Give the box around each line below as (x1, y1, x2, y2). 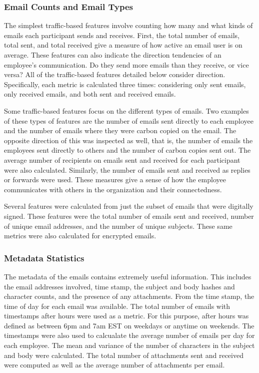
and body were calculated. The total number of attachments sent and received (4, 349, 243, 360)
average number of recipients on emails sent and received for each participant (4, 154, 240, 165)
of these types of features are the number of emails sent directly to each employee (4, 115, 254, 126)
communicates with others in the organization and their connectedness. (4, 184, 222, 194)
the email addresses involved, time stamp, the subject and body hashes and (4, 281, 235, 291)
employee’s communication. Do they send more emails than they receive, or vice (4, 59, 249, 70)
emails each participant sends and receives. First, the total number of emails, (4, 30, 239, 40)
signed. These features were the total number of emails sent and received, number (4, 210, 254, 221)
